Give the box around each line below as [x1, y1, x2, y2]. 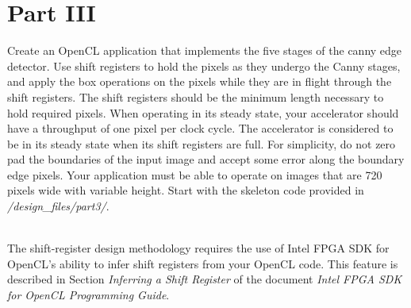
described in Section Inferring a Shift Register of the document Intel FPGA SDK [7, 271, 402, 287]
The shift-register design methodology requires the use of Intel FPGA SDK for [7, 240, 390, 256]
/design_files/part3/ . [7, 198, 109, 214]
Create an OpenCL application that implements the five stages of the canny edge [7, 42, 402, 59]
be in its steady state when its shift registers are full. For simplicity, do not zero [7, 135, 396, 152]
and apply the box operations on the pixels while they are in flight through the [7, 73, 392, 90]
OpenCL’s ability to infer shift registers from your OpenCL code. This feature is [7, 255, 398, 271]
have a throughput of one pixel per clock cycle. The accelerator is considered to [7, 120, 394, 137]
